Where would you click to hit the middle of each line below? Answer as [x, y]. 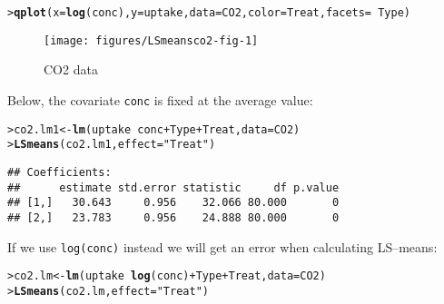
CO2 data [71, 69]
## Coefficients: [59, 172]
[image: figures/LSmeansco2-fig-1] [151, 40]
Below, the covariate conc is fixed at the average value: [160, 99]
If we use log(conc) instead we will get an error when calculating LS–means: [222, 246]
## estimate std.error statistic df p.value [173, 187]
